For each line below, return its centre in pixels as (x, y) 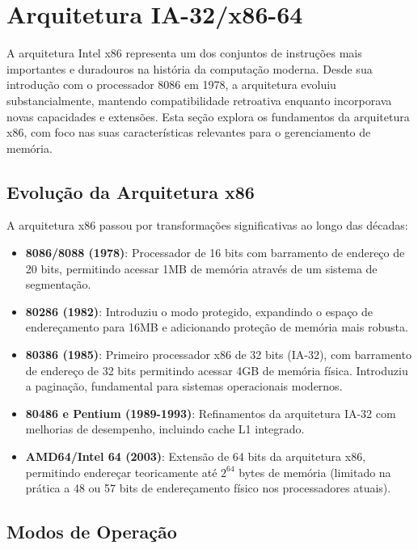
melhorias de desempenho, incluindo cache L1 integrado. (165, 429)
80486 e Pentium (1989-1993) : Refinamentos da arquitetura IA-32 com (211, 413)
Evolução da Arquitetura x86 (131, 191)
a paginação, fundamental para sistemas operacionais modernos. (184, 386)
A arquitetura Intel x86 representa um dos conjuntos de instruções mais (184, 53)
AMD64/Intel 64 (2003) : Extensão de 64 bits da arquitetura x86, (196, 456)
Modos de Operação (92, 532)
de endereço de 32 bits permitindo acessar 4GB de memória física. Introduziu (217, 370)
